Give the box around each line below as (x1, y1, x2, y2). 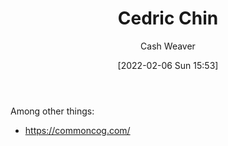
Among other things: (10, 105, 95, 117)
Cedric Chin (117, 7, 219, 30)
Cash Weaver (140, 40, 196, 52)
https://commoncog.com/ (24, 124, 131, 136)
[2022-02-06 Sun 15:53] (117, 59, 219, 71)
